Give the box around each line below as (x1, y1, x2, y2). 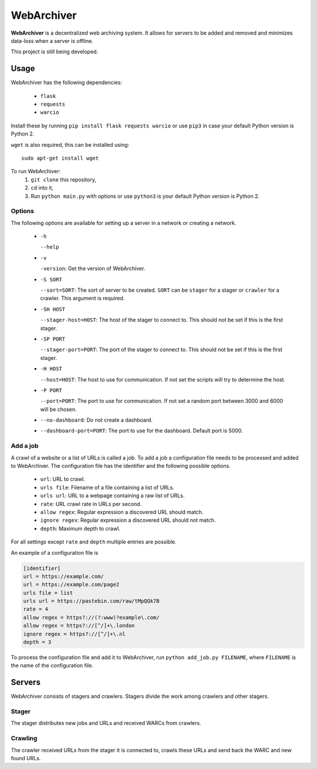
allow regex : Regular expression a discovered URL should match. (40, 508, 204, 515)
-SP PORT (40, 335, 66, 342)
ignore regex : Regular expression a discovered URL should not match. (40, 517, 216, 524)
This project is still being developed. (11, 48, 99, 55)
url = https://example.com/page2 (23, 581, 120, 588)
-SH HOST (40, 306, 66, 312)
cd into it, (31, 184, 54, 191)
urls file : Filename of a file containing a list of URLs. (40, 484, 174, 491)
